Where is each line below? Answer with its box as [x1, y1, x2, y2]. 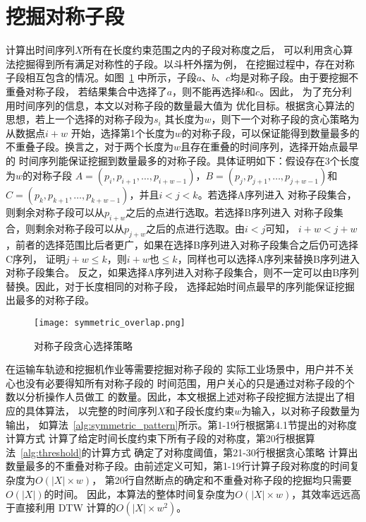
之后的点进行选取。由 [145, 221, 245, 236]
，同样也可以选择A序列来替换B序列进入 [177, 251, 360, 266]
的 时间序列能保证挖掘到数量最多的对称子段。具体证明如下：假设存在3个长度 [6, 153, 360, 167]
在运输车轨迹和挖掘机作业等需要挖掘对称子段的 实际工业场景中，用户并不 [6, 362, 345, 376]
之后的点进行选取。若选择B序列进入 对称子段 [126, 205, 334, 220]
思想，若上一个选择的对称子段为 [6, 112, 154, 126]
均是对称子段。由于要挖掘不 [230, 70, 359, 85]
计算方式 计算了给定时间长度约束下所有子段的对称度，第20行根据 [6, 431, 305, 446]
